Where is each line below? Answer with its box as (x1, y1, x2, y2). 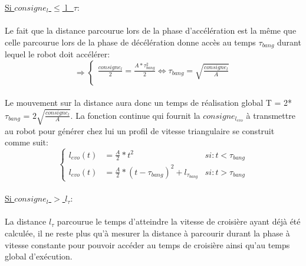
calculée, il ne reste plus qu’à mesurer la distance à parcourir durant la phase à (5, 227, 290, 239)
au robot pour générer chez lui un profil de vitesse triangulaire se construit (5, 124, 275, 137)
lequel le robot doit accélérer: (5, 48, 110, 60)
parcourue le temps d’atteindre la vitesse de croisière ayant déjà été (57, 215, 301, 228)
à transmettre (246, 109, 295, 121)
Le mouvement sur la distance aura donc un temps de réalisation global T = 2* (5, 96, 292, 109)
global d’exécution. (5, 250, 73, 262)
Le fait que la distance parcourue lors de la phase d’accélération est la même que (5, 24, 297, 37)
